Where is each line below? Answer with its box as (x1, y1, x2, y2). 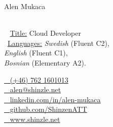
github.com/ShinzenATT (10, 104, 87, 114)
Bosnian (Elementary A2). (4, 57, 86, 68)
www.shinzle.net (10, 113, 60, 124)
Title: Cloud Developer (10, 28, 81, 38)
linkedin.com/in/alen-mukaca (10, 94, 101, 104)
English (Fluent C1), (4, 47, 68, 58)
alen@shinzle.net (10, 84, 61, 95)
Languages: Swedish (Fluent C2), (8, 37, 109, 48)
